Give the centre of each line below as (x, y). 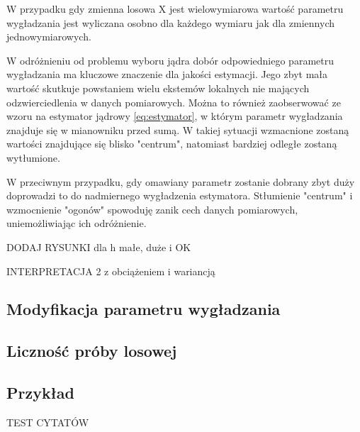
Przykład (40, 393)
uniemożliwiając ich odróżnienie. (77, 223)
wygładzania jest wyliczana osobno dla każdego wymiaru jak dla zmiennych (171, 22)
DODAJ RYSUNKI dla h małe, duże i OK (99, 247)
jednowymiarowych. (49, 37)
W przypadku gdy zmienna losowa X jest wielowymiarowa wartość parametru (175, 9)
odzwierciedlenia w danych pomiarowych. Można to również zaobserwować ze (174, 102)
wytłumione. (33, 157)
